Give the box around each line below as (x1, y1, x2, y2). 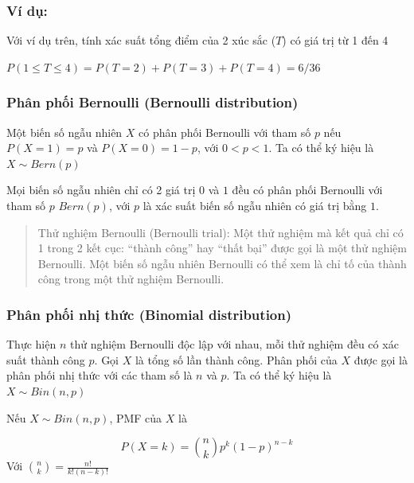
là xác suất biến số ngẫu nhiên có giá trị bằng (143, 197, 367, 213)
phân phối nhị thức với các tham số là (6, 367, 193, 384)
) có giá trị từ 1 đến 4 (282, 32, 389, 49)
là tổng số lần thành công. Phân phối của (135, 351, 338, 368)
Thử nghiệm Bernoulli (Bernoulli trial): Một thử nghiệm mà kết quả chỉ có (37, 224, 404, 240)
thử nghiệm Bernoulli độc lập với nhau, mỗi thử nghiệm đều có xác (69, 336, 399, 353)
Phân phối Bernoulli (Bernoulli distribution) (6, 92, 299, 112)
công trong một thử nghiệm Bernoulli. (37, 271, 225, 287)
